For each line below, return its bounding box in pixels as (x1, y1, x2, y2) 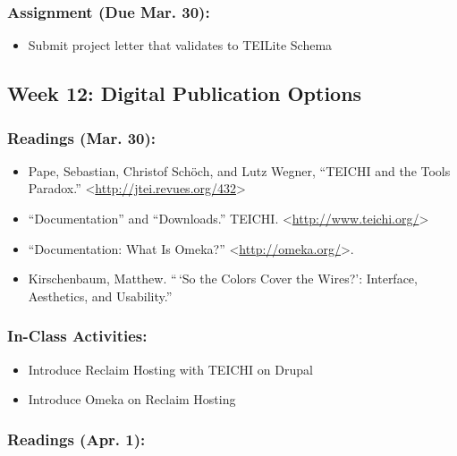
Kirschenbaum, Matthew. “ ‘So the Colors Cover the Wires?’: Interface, (28, 269, 418, 288)
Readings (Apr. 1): (7, 427, 146, 450)
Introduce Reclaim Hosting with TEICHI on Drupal (28, 359, 313, 378)
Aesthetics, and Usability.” (28, 286, 173, 305)
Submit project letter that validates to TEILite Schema (28, 36, 333, 55)
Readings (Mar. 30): (7, 126, 157, 148)
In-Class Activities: (7, 325, 148, 347)
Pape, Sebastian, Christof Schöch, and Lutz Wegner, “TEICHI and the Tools (28, 161, 451, 180)
